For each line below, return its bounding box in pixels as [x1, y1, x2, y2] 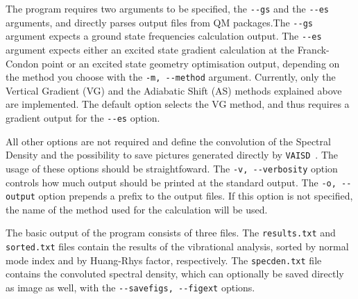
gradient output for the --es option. [6, 111, 160, 124]
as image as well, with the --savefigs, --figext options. [6, 280, 255, 295]
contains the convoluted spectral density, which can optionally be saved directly [6, 266, 344, 281]
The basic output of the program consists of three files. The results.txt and [6, 225, 336, 240]
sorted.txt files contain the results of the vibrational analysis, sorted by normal [6, 239, 349, 254]
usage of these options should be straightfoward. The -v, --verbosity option [6, 161, 338, 175]
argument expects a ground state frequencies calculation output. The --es [6, 29, 322, 43]
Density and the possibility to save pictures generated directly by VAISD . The [6, 147, 339, 162]
